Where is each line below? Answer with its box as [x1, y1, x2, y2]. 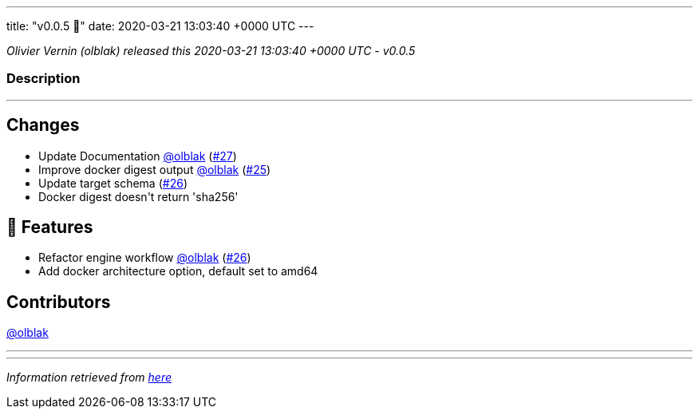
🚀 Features [6, 217, 93, 238]
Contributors [6, 291, 111, 312]
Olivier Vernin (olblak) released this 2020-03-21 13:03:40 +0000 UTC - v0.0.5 [6, 44, 416, 57]
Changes [6, 115, 80, 136]
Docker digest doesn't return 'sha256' [38, 189, 239, 204]
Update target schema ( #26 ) [38, 176, 188, 190]
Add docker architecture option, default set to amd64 [38, 264, 318, 279]
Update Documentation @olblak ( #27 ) [38, 148, 237, 163]
